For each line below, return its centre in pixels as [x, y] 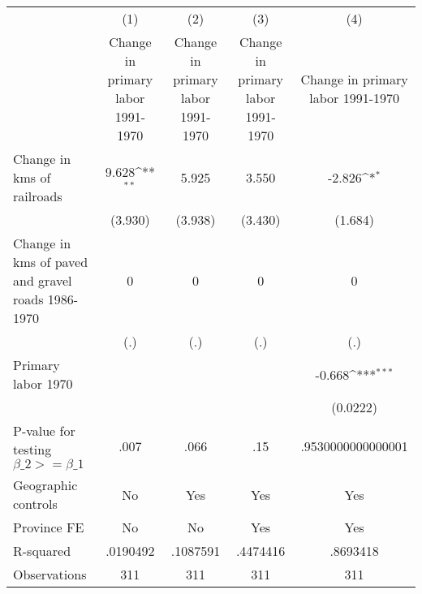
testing [32, 449]
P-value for [44, 430]
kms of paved [51, 262]
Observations [50, 574]
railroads [38, 196]
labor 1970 [43, 383]
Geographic [45, 485]
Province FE [49, 527]
